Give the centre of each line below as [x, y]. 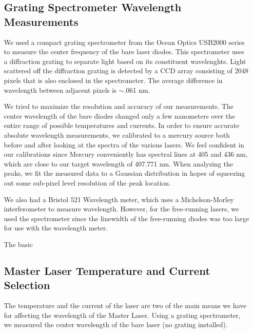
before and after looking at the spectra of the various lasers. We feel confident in [124, 144]
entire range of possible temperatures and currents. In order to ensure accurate [122, 125]
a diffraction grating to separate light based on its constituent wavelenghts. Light [125, 61]
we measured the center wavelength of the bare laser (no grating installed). [116, 324]
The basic [19, 244]
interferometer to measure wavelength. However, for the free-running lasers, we [121, 209]
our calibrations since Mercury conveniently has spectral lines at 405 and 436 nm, [126, 154]
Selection [27, 285]
